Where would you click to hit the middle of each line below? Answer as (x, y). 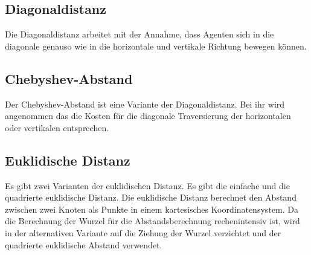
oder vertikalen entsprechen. (57, 127)
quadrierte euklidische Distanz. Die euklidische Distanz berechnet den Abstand (151, 197)
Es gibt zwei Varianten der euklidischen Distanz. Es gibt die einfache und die (147, 185)
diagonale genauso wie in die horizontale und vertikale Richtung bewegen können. (156, 46)
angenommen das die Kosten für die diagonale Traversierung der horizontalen (148, 116)
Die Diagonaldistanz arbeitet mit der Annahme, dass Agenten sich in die (139, 34)
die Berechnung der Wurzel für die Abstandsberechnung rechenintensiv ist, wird (152, 221)
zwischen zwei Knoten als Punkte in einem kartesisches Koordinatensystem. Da (152, 209)
